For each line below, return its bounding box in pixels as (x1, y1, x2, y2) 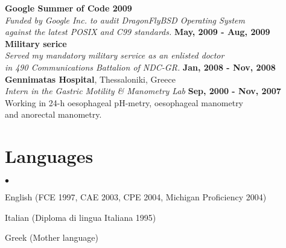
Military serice (5, 37, 67, 49)
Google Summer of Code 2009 (5, 2, 132, 14)
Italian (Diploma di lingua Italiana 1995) (5, 211, 156, 223)
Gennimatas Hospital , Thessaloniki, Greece (5, 72, 176, 85)
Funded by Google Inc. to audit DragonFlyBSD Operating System (5, 13, 245, 26)
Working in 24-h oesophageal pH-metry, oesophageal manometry (5, 96, 244, 109)
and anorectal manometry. (5, 108, 102, 121)
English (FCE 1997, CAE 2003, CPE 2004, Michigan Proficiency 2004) (5, 191, 267, 203)
